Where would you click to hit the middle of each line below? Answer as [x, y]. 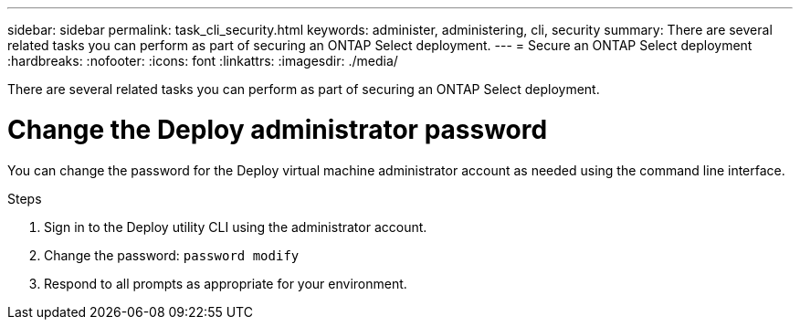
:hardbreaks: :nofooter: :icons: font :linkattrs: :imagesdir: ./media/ [203, 61]
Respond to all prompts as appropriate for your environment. [226, 283]
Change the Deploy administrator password [278, 129]
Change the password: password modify [172, 255]
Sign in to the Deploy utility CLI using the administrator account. [236, 227]
